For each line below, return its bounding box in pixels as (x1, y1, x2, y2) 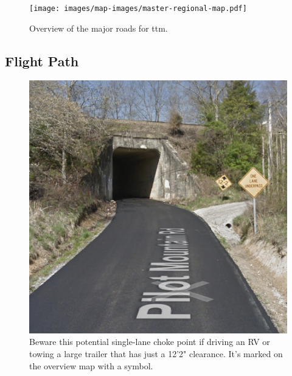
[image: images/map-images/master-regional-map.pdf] (29, 4, 247, 13)
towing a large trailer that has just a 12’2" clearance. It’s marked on (29, 347, 283, 360)
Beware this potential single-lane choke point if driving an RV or (29, 335, 270, 348)
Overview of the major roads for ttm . (29, 21, 168, 34)
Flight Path (5, 51, 79, 70)
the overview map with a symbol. (29, 359, 153, 372)
